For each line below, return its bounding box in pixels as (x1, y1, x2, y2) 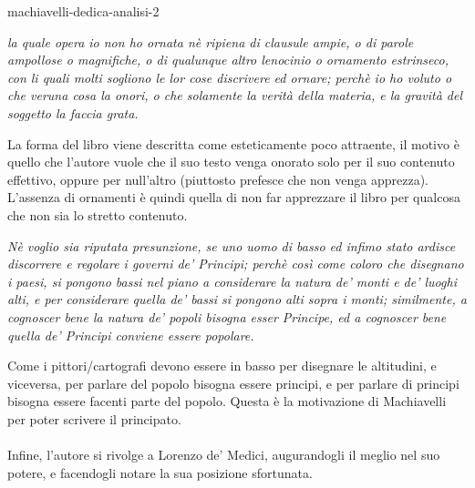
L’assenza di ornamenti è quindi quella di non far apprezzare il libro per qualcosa (7, 188, 460, 207)
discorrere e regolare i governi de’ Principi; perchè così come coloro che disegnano (7, 254, 464, 273)
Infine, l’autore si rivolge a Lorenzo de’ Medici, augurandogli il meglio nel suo (7, 445, 440, 464)
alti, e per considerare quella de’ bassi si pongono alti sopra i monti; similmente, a (7, 290, 467, 309)
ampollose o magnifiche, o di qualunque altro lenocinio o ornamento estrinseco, (7, 50, 449, 69)
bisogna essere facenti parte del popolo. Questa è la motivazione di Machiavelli (7, 391, 447, 411)
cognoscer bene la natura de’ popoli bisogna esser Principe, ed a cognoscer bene (7, 307, 447, 326)
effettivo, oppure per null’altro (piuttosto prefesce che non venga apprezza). (7, 169, 429, 188)
